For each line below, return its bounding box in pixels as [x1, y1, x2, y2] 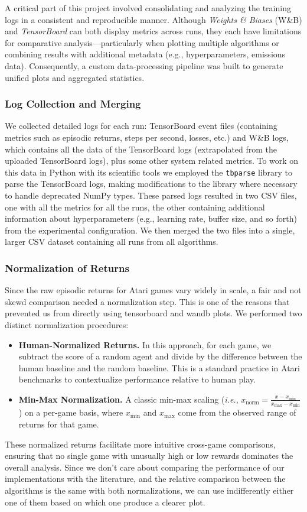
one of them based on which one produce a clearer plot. [5, 495, 205, 508]
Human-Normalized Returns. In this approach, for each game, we [18, 338, 272, 351]
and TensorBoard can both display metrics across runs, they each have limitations [5, 25, 302, 37]
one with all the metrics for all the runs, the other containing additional [5, 200, 265, 213]
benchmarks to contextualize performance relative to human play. [18, 373, 256, 385]
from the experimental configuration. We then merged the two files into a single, [5, 223, 295, 236]
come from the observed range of [178, 406, 296, 419]
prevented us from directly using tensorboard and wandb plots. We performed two [5, 307, 302, 319]
